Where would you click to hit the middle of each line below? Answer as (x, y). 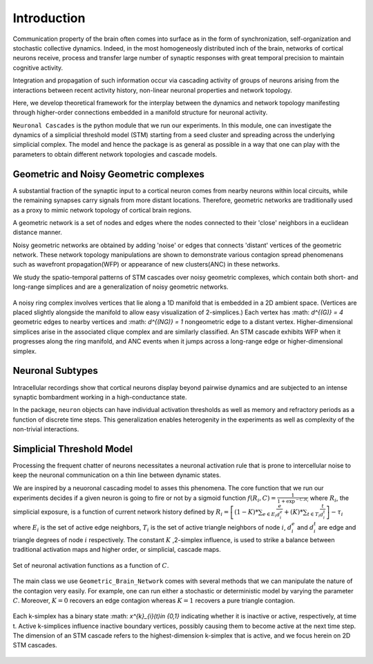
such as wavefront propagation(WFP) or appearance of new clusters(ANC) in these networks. (146, 264)
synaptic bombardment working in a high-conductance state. (100, 397)
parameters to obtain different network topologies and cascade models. (115, 154)
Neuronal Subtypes (55, 371)
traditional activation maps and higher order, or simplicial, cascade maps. (117, 550)
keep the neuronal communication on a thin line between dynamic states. (117, 475)
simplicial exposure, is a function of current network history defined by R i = (121, 512)
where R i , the (329, 499)
